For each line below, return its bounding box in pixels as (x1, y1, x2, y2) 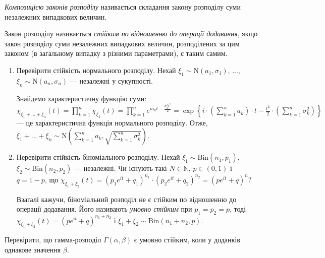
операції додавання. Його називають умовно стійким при (16, 204, 192, 214)
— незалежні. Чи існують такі (74, 163, 167, 173)
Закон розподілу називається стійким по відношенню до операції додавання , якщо (5, 28, 258, 39)
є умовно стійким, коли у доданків (134, 234, 240, 245)
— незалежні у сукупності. (70, 75, 153, 86)
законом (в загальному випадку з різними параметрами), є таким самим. (5, 48, 228, 58)
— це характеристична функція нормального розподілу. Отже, (16, 117, 208, 127)
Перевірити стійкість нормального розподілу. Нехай (16, 64, 176, 75)
